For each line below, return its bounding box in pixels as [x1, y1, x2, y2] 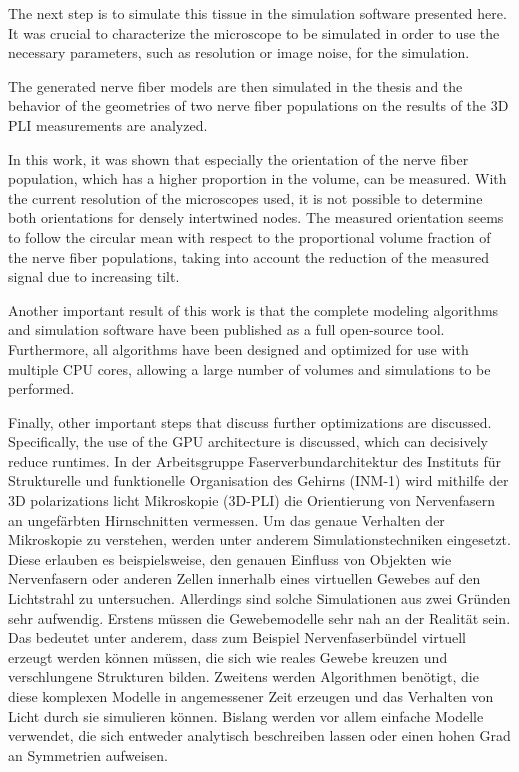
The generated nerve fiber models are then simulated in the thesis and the [8, 75, 463, 96]
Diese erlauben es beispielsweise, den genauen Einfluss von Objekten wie [8, 548, 452, 569]
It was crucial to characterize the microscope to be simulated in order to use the [8, 22, 500, 43]
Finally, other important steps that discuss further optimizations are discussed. [8, 411, 492, 432]
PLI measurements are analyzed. [8, 114, 208, 135]
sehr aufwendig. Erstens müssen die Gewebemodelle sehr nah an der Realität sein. [8, 607, 511, 628]
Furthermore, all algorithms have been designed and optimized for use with [8, 338, 469, 359]
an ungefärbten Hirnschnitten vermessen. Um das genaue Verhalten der [8, 509, 445, 530]
